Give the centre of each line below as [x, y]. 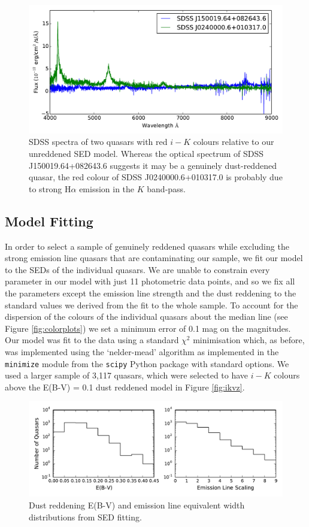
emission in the [107, 188]
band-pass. [166, 188]
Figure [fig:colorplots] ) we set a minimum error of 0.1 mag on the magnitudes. [148, 328]
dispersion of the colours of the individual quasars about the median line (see [146, 316]
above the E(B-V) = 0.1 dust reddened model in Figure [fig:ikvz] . [125, 387]
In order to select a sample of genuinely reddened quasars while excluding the [147, 246]
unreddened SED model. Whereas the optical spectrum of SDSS [146, 154]
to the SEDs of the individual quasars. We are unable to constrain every [137, 269]
